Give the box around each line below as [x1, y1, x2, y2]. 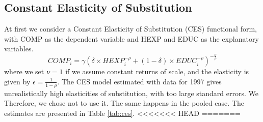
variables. [4, 43, 34, 54]
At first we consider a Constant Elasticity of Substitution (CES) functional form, [4, 23, 257, 34]
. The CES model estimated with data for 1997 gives [57, 76, 222, 86]
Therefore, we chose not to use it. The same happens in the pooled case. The [4, 98, 244, 108]
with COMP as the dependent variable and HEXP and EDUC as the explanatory [4, 33, 259, 44]
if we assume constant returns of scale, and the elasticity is [65, 66, 249, 77]
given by [4, 76, 31, 86]
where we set [4, 66, 44, 77]
